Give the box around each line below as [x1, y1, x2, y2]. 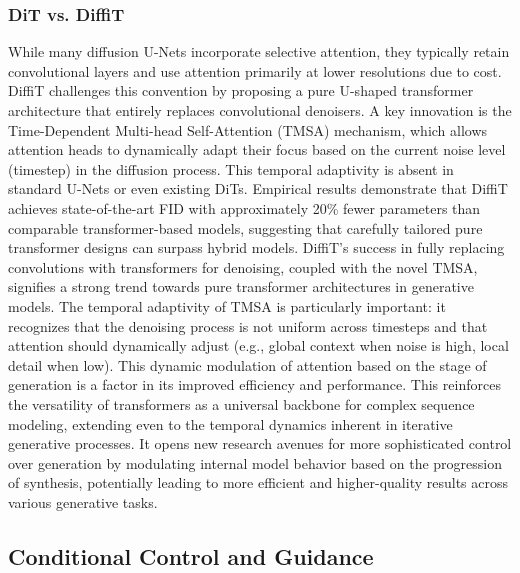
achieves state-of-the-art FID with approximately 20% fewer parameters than [8, 197, 481, 218]
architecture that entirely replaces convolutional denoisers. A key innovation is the [8, 100, 512, 120]
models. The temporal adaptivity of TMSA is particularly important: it [8, 295, 446, 316]
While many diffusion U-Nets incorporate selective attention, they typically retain [8, 41, 510, 62]
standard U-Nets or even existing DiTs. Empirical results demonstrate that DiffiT [8, 178, 508, 199]
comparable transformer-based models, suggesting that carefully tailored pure [8, 217, 483, 238]
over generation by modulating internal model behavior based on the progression [8, 452, 503, 473]
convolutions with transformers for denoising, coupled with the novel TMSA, [8, 256, 478, 277]
